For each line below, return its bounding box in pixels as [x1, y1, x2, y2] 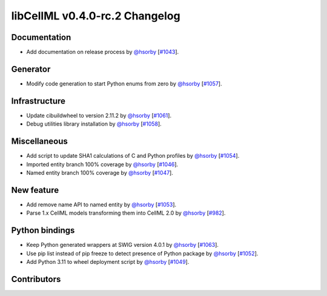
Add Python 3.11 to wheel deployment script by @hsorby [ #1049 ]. [26, 258, 190, 265]
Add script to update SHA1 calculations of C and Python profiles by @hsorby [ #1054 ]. [26, 152, 240, 160]
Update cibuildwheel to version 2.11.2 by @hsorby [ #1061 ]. [26, 112, 172, 119]
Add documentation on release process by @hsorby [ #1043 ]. [26, 49, 179, 56]
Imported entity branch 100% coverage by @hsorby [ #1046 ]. [26, 161, 179, 168]
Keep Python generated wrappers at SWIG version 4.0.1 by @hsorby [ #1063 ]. [26, 241, 219, 249]
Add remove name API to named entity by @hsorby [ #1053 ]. [26, 201, 177, 208]
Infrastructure [11, 96, 66, 106]
